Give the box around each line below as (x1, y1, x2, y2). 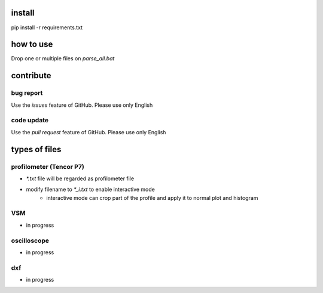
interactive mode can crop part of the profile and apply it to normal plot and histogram (46, 194, 258, 201)
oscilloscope (11, 236, 50, 245)
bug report (11, 89, 43, 97)
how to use (11, 39, 53, 50)
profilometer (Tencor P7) (11, 162, 85, 171)
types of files (11, 144, 62, 155)
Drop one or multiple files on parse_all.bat (11, 55, 115, 62)
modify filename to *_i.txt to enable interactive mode (26, 186, 155, 193)
